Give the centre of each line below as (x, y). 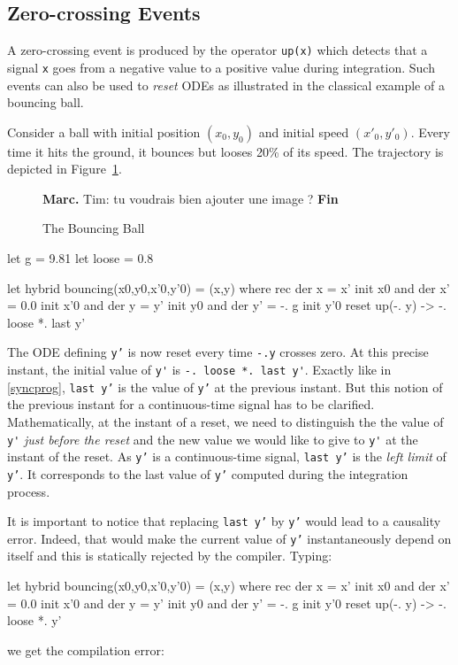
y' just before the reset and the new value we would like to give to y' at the (213, 439)
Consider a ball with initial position (104, 131)
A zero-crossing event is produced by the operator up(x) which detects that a (218, 50)
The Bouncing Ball (94, 228)
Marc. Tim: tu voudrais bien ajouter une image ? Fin (191, 198)
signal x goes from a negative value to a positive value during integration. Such (221, 67)
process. (29, 491)
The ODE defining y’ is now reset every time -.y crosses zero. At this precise (218, 352)
